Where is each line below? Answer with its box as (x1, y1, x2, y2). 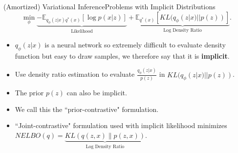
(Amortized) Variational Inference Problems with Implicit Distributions (3, 1, 216, 11)
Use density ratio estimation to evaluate (15, 69, 135, 79)
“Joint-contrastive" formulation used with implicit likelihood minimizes (15, 120, 227, 131)
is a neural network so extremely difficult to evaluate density (44, 40, 226, 50)
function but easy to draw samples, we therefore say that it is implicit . (15, 50, 230, 61)
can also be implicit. (66, 87, 127, 97)
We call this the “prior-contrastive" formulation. (15, 104, 159, 114)
